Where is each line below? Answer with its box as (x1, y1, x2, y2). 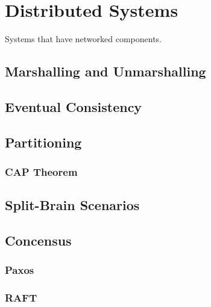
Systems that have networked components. (5, 33, 162, 45)
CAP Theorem (5, 164, 78, 179)
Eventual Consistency (5, 97, 142, 116)
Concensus (5, 231, 72, 250)
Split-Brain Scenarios (5, 196, 140, 214)
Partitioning (5, 132, 82, 151)
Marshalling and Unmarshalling (5, 62, 206, 81)
